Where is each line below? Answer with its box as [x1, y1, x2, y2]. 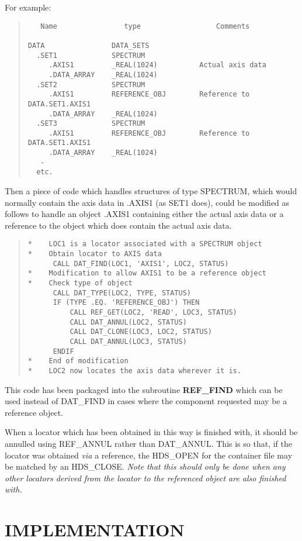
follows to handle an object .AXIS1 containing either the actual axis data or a [5, 208, 284, 220]
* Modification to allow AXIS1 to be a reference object [27, 269, 266, 278]
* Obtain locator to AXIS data [27, 250, 162, 259]
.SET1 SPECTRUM [36, 51, 145, 60]
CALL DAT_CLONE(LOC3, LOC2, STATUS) [70, 328, 212, 336]
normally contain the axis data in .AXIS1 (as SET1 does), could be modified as [5, 196, 290, 208]
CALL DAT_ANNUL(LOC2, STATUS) [70, 318, 187, 326]
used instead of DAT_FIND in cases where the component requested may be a [5, 395, 287, 407]
